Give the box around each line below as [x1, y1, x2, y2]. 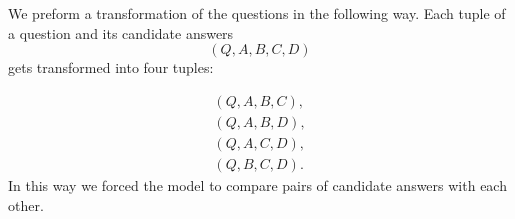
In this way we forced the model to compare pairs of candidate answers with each [8, 174, 507, 195]
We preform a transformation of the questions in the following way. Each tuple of [8, 3, 506, 23]
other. [8, 194, 44, 215]
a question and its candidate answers [8, 22, 234, 43]
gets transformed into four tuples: [8, 57, 214, 78]
